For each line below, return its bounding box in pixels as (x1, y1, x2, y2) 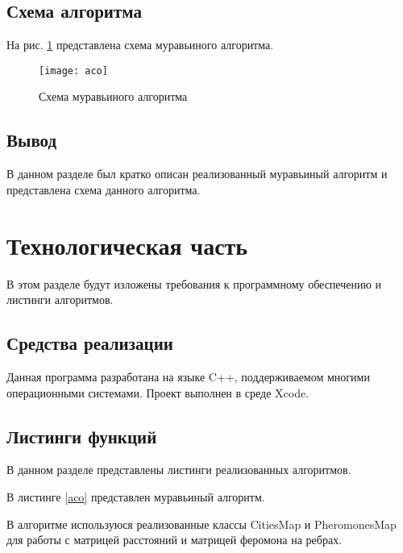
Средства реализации (6, 331, 173, 355)
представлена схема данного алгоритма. (6, 181, 201, 197)
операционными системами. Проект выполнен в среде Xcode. (6, 384, 310, 401)
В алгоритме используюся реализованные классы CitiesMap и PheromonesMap (6, 515, 397, 532)
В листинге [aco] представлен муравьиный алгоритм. (6, 488, 265, 505)
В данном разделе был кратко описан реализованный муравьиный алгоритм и (6, 165, 388, 182)
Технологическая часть (6, 228, 248, 261)
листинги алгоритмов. (6, 291, 114, 308)
